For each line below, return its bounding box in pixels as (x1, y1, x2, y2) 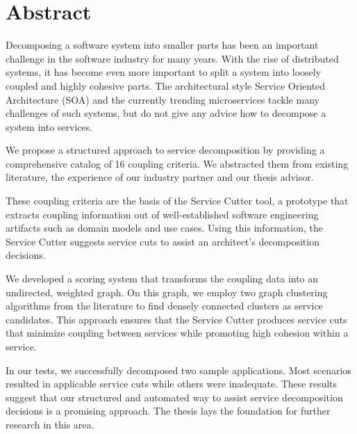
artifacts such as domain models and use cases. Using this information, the (6, 220, 323, 235)
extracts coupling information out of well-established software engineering (6, 207, 319, 221)
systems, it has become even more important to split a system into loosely (6, 65, 322, 79)
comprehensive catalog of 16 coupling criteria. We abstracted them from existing (6, 156, 349, 170)
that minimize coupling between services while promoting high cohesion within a (6, 325, 349, 340)
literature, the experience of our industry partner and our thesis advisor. (6, 170, 314, 184)
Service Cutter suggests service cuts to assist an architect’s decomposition (6, 234, 319, 248)
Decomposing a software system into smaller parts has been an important (6, 38, 319, 52)
